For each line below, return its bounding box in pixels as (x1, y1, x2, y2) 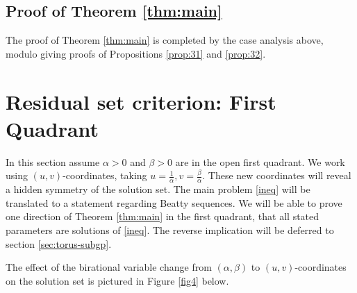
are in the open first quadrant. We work (175, 154, 345, 169)
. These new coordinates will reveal (202, 168, 351, 183)
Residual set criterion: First (6, 87, 276, 115)
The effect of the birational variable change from (6, 260, 212, 274)
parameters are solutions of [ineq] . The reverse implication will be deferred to (6, 222, 334, 237)
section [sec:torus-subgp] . (6, 236, 112, 251)
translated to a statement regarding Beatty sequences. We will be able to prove (6, 195, 342, 210)
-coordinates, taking (63, 168, 147, 183)
